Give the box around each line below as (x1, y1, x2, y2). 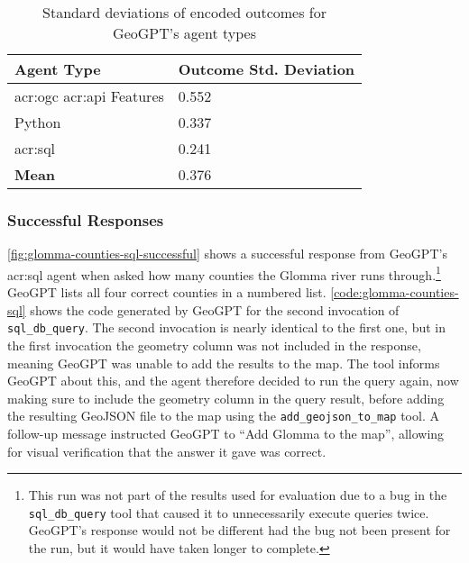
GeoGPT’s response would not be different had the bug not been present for (28, 521, 451, 540)
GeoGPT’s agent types (113, 23, 256, 43)
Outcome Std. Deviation (178, 59, 355, 79)
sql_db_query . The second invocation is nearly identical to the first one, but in (7, 318, 446, 337)
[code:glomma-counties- (330, 283, 459, 302)
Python (14, 112, 61, 132)
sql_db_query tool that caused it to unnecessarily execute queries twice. (28, 503, 429, 522)
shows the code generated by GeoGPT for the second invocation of (30, 300, 400, 319)
